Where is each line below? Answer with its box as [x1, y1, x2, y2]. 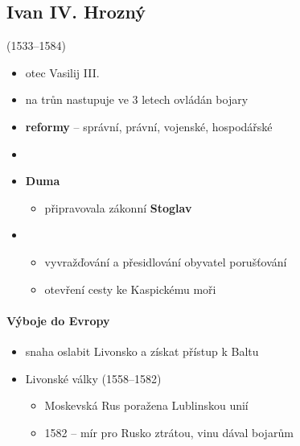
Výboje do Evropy [6, 312, 110, 328]
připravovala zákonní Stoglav [44, 199, 192, 216]
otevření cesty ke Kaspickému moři [44, 280, 216, 297]
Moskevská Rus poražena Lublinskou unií [44, 397, 249, 414]
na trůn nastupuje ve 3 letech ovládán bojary [25, 91, 249, 108]
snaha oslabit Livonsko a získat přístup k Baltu [25, 342, 259, 359]
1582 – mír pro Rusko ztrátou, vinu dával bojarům [44, 423, 294, 440]
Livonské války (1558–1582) [25, 370, 162, 386]
